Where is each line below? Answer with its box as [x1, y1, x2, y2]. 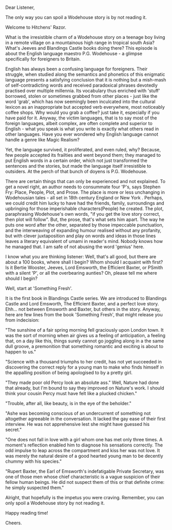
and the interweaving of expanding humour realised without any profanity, [5, 228, 162, 233]
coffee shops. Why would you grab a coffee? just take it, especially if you [5, 110, 160, 115]
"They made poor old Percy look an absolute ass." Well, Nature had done [5, 379, 159, 385]
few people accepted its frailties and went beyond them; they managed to [5, 152, 161, 158]
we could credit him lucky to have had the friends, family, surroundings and [5, 200, 165, 206]
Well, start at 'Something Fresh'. [5, 286, 73, 291]
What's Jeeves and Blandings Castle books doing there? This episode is [5, 45, 158, 51]
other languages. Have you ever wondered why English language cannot [5, 131, 159, 137]
